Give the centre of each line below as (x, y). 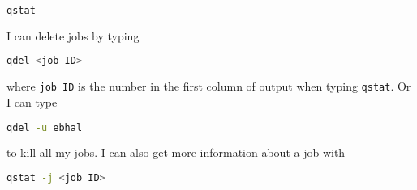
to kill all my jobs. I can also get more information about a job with (176, 152)
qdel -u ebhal (45, 127)
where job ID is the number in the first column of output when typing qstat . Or (209, 86)
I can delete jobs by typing (73, 35)
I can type (32, 102)
